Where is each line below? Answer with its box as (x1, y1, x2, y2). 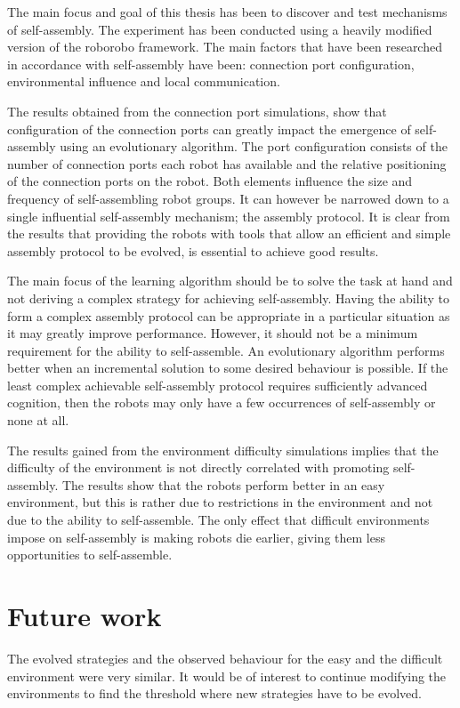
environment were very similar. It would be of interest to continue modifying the (7, 666, 447, 685)
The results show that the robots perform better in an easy (61, 475, 385, 494)
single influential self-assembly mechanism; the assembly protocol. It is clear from (7, 206, 450, 225)
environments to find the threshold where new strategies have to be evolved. (7, 684, 422, 703)
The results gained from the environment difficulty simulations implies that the (7, 440, 439, 459)
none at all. (7, 411, 69, 430)
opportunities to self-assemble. (7, 545, 173, 564)
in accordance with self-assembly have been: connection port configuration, (7, 54, 415, 73)
